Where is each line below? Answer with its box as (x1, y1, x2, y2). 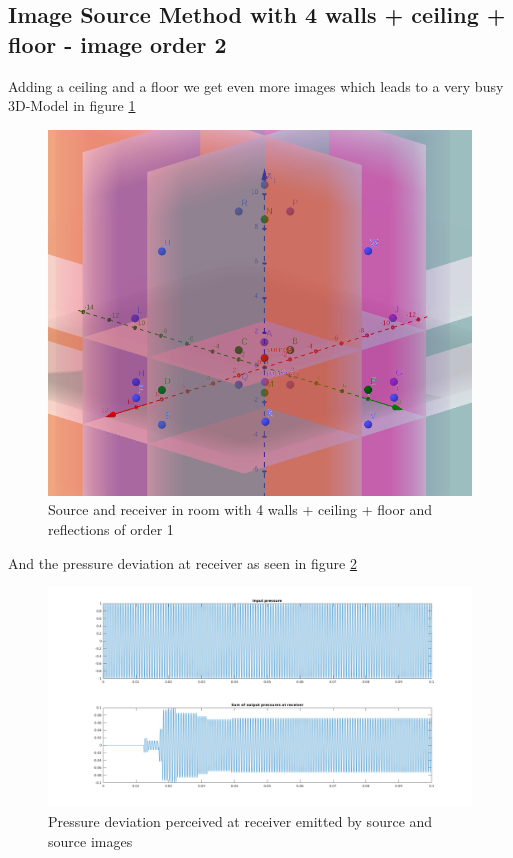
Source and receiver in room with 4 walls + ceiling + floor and (48, 499, 433, 520)
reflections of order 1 (48, 519, 174, 540)
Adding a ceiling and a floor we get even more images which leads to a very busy (8, 75, 504, 96)
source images (48, 830, 133, 851)
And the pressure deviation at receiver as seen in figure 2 (8, 552, 357, 573)
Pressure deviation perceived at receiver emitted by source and (48, 811, 433, 832)
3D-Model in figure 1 (8, 95, 136, 116)
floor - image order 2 (8, 28, 227, 59)
